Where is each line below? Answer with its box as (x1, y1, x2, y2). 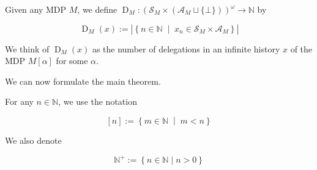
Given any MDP (5, 3, 67, 15)
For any (5, 95, 34, 108)
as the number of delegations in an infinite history (92, 42, 280, 55)
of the (290, 42, 313, 55)
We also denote (5, 134, 62, 147)
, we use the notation (58, 95, 137, 108)
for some (56, 54, 88, 67)
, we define (77, 3, 117, 15)
